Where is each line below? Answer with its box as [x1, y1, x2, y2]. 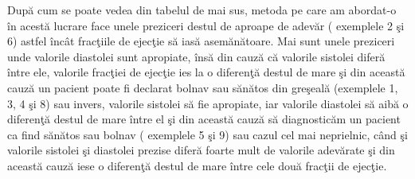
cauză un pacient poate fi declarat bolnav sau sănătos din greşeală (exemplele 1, [7, 79, 398, 95]
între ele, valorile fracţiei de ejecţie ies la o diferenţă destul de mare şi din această [7, 64, 405, 80]
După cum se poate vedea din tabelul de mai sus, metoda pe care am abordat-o [7, 2, 397, 18]
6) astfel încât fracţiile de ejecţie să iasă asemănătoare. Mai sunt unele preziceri [7, 33, 395, 49]
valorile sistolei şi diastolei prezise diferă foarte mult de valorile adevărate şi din [7, 142, 395, 158]
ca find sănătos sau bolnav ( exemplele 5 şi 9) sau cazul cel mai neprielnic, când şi [7, 126, 408, 142]
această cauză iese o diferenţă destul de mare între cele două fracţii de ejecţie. [7, 157, 387, 173]
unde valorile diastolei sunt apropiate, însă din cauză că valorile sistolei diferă [7, 48, 386, 64]
